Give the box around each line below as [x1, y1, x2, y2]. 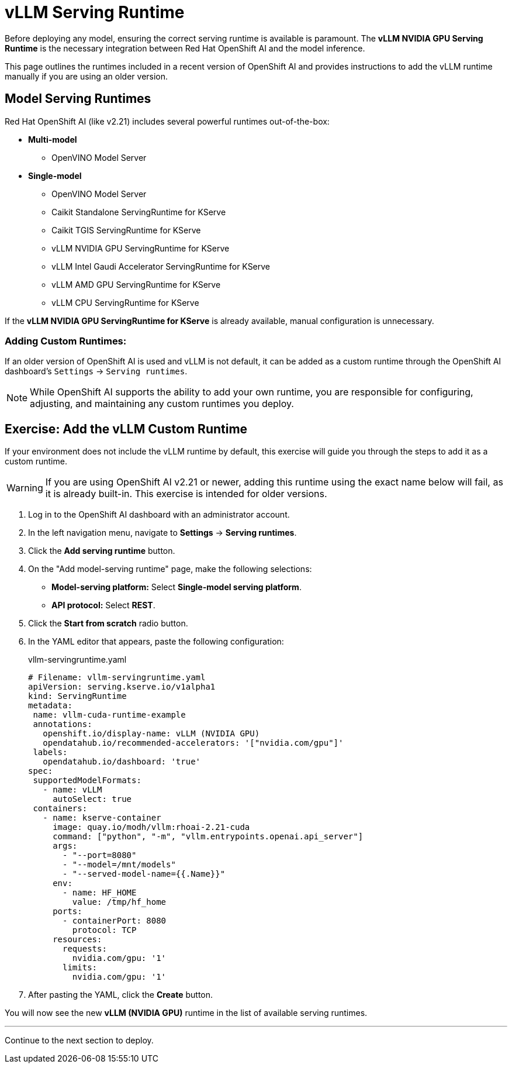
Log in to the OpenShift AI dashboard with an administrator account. [28, 509, 290, 520]
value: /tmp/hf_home [72, 897, 167, 907]
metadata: [28, 701, 72, 711]
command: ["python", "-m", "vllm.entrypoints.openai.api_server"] [53, 832, 364, 842]
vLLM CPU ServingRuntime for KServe [51, 297, 199, 308]
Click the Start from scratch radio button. [28, 618, 188, 629]
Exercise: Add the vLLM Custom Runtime [5, 421, 248, 436]
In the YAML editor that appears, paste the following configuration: [28, 636, 284, 647]
